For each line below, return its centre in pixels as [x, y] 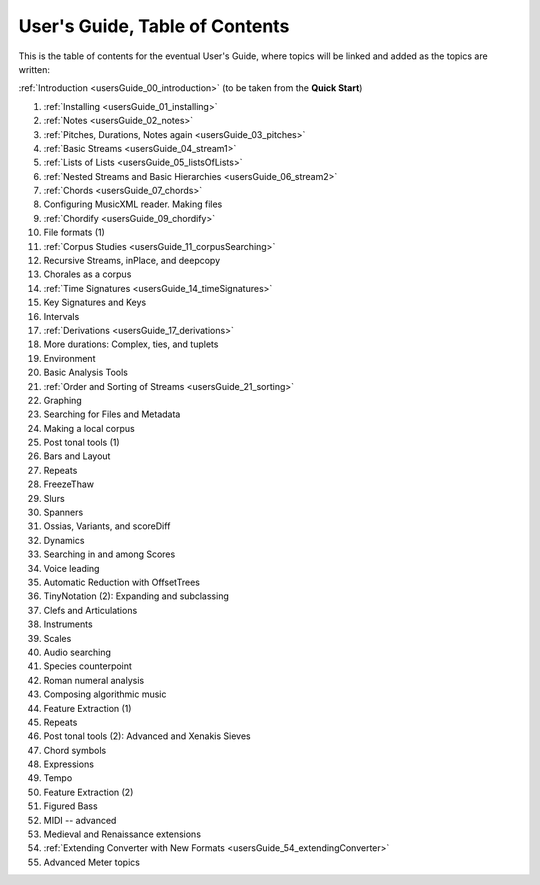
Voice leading [71, 568]
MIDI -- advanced [80, 820]
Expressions [69, 764]
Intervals [61, 316]
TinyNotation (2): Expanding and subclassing [136, 596]
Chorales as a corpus [87, 274]
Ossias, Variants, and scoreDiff [107, 526]
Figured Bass [71, 806]
